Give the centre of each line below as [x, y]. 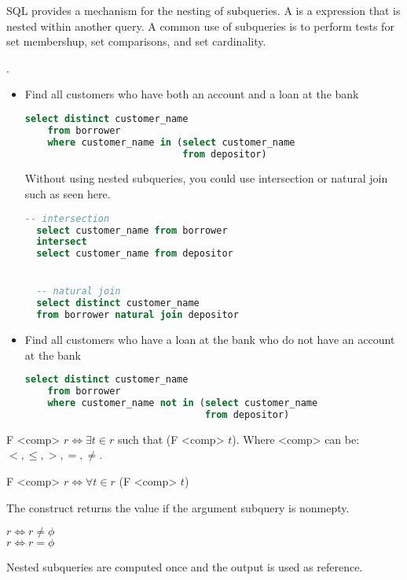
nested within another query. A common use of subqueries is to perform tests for [200, 26]
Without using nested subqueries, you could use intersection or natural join [206, 178]
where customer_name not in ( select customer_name [183, 403]
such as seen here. [68, 194]
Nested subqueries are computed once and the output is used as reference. [185, 567]
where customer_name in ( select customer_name [171, 142]
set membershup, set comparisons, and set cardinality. [136, 41]
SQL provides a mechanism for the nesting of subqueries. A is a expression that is [203, 10]
